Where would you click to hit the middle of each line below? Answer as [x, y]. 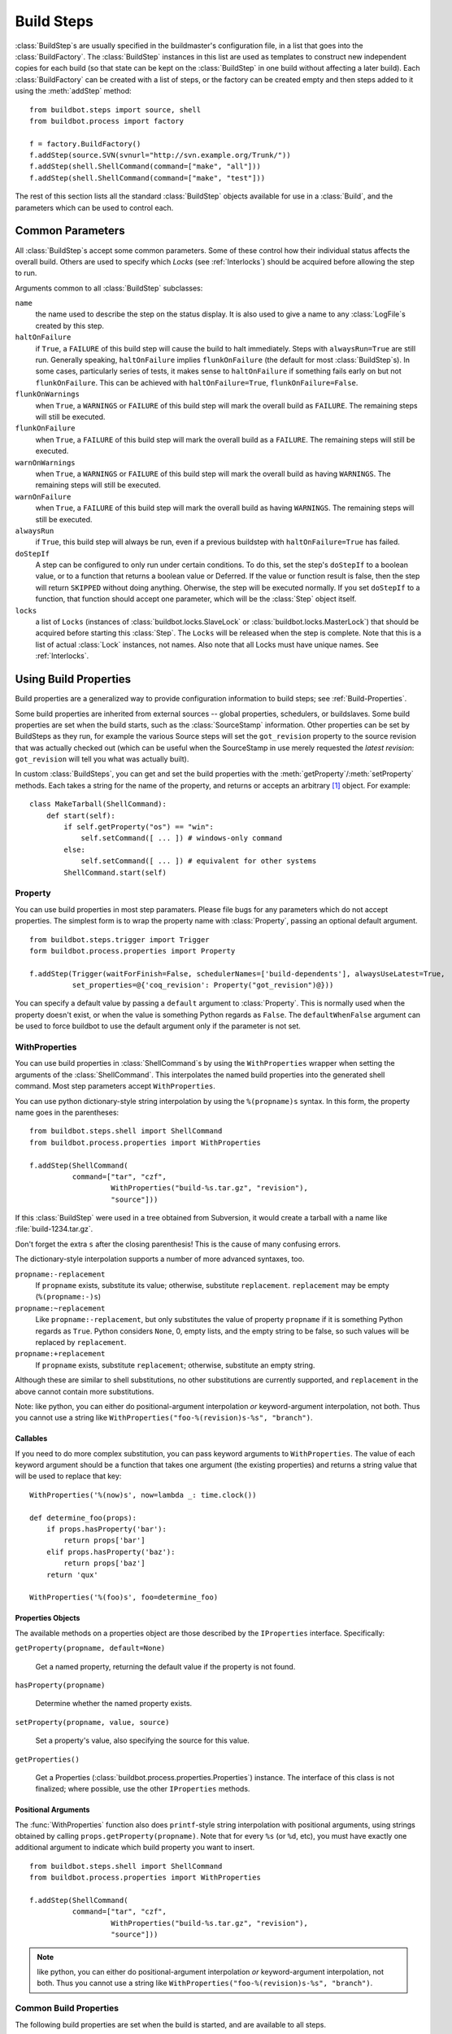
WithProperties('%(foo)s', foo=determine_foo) [124, 1598]
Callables [31, 1438]
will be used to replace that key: [68, 1476]
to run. [26, 273]
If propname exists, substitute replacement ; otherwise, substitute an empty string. [175, 1365]
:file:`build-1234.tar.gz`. [54, 1229]
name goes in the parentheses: [67, 1112]
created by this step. [70, 325]
